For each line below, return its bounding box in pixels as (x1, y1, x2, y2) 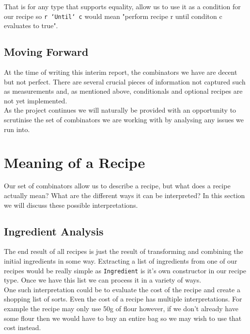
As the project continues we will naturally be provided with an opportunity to (4, 105, 236, 115)
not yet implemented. (4, 95, 67, 105)
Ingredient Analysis (4, 223, 104, 238)
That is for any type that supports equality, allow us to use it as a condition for (4, 1, 241, 11)
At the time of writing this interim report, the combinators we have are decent (4, 67, 237, 77)
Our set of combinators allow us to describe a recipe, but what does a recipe (4, 181, 231, 191)
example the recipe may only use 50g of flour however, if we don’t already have (4, 303, 238, 313)
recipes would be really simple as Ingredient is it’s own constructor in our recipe (4, 265, 247, 275)
